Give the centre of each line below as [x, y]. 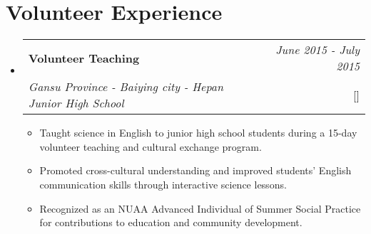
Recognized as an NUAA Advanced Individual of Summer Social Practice [200, 208]
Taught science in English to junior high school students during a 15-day [198, 133]
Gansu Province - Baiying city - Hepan [126, 87]
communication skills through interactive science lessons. [163, 184]
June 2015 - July [317, 50]
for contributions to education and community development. [171, 222]
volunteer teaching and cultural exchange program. [151, 146]
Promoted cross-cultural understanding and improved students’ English [195, 170]
